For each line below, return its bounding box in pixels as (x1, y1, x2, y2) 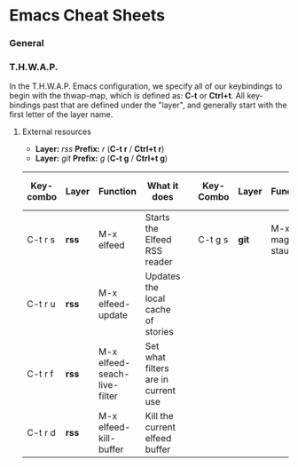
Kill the (145, 410, 175, 423)
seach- (98, 368, 130, 380)
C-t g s (198, 233, 229, 246)
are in (145, 374, 169, 386)
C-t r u (26, 298, 56, 311)
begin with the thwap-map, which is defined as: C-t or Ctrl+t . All (9, 91, 246, 101)
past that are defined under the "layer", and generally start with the (43, 99, 287, 111)
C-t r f (26, 368, 54, 380)
